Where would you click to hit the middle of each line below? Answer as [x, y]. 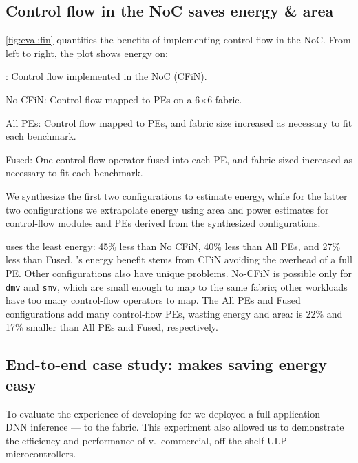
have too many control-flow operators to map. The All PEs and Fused [153, 300]
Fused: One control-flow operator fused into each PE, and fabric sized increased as [179, 159]
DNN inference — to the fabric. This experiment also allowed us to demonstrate [175, 427]
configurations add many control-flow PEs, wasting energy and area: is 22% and [174, 313]
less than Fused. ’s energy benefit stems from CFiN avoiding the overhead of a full [179, 259]
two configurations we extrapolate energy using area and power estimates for [167, 209]
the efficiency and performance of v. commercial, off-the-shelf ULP [146, 440]
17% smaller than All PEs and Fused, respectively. [112, 327]
